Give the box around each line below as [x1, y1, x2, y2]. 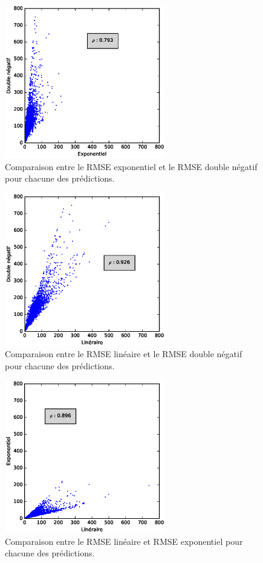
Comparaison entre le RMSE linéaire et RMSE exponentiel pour [5, 535, 243, 547]
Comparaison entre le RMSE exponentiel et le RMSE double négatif [5, 160, 258, 173]
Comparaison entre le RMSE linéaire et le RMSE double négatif [5, 347, 242, 360]
